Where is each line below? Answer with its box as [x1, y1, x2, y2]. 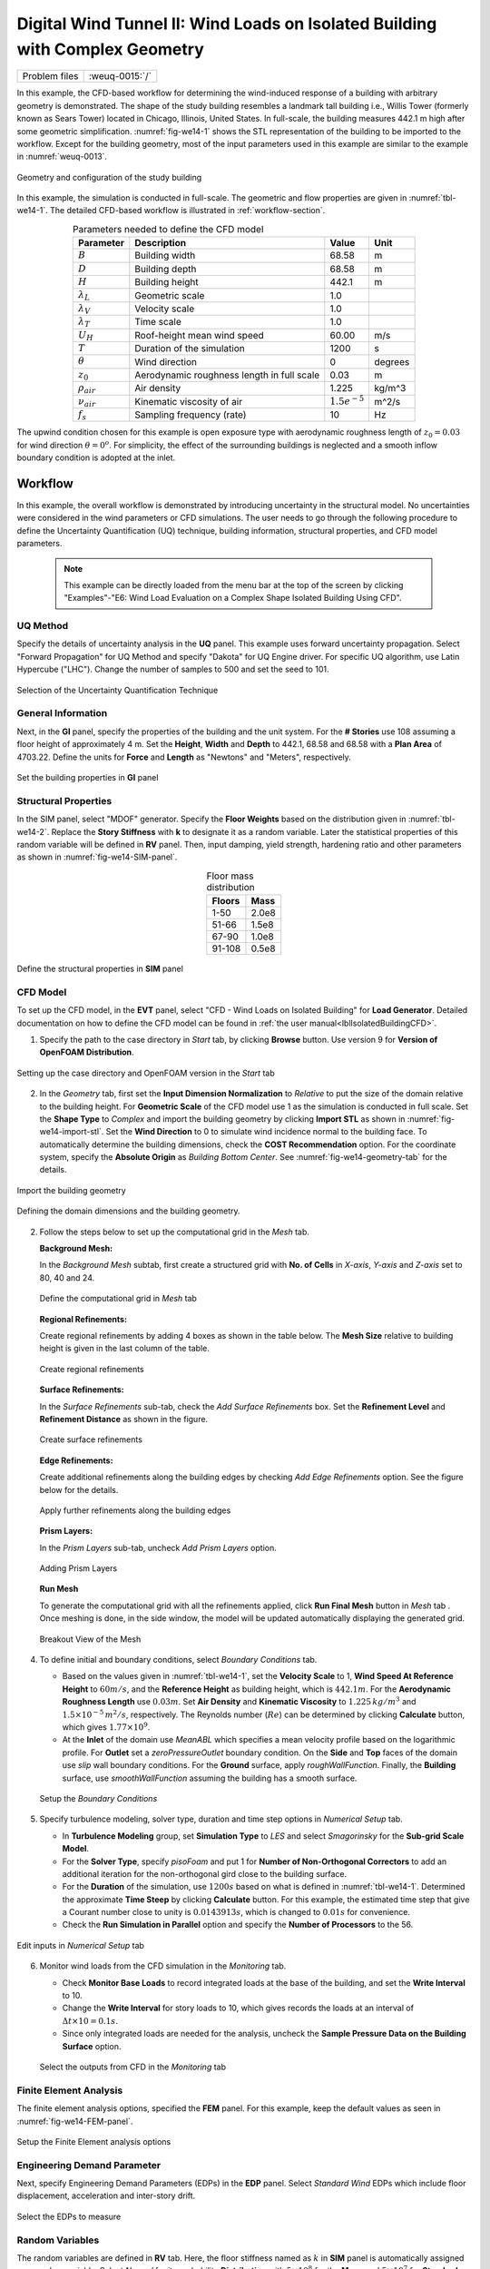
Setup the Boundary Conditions [39, 1793, 158, 1803]
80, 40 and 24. [39, 1272, 95, 1283]
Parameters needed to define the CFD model [73, 223, 264, 236]
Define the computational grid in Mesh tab [39, 1293, 197, 1304]
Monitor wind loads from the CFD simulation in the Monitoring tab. [39, 1960, 287, 1971]
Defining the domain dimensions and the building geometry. [16, 1205, 240, 1216]
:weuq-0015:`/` [88, 70, 152, 83]
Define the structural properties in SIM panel [16, 963, 183, 975]
